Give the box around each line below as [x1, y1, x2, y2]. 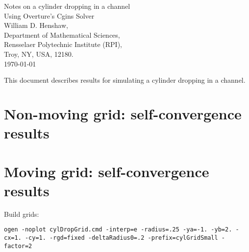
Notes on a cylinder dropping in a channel [4, 1, 130, 11]
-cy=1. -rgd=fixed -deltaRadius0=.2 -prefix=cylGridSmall [25, 234, 218, 241]
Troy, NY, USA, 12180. [4, 48, 74, 59]
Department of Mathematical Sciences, [4, 29, 120, 40]
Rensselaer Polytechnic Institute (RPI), [4, 39, 122, 49]
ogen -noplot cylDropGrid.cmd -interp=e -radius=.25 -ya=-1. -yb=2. [4, 226, 232, 233]
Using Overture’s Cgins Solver [4, 10, 95, 21]
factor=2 [4, 242, 32, 250]
